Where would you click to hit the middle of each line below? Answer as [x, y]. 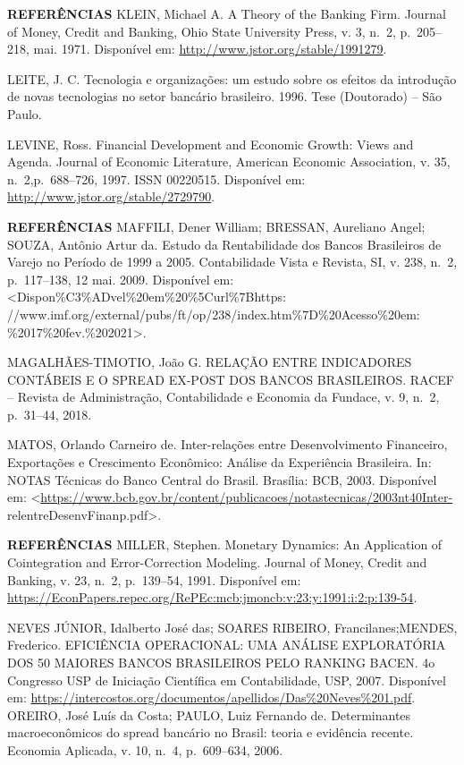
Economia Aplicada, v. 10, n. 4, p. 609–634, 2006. [145, 749]
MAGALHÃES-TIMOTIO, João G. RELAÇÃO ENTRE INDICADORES [210, 362]
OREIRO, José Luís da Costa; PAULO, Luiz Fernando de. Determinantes [209, 714]
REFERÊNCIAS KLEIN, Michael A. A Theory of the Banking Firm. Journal [227, 13]
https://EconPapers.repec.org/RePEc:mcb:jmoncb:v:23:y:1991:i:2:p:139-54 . [212, 597]
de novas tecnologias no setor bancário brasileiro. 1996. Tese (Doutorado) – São [225, 96]
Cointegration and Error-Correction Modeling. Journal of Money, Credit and [217, 562]
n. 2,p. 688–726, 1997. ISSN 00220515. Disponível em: [156, 178]
